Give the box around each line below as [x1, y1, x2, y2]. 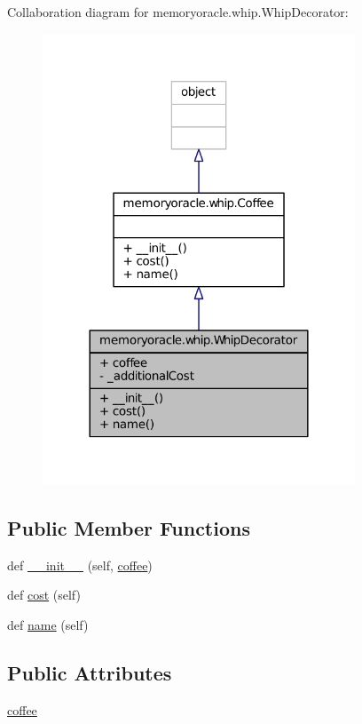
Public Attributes [7, 658, 172, 686]
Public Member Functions [7, 513, 250, 541]
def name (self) [7, 615, 89, 633]
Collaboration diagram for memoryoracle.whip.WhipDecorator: [7, 3, 349, 20]
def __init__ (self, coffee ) [7, 555, 153, 574]
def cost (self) [7, 585, 81, 604]
